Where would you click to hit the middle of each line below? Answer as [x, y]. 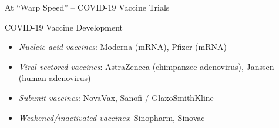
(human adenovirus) [55, 78]
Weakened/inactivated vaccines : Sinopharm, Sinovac [112, 117]
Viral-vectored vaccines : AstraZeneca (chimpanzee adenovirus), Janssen [146, 66]
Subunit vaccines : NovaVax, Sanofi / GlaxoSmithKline [116, 97]
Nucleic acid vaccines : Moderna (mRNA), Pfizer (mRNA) [122, 47]
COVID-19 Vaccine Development [64, 27]
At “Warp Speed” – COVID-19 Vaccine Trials [87, 7]
